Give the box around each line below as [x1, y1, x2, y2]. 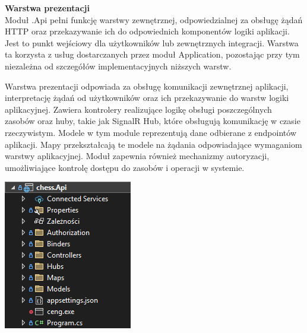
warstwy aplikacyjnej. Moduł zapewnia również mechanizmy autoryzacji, [5, 150, 270, 162]
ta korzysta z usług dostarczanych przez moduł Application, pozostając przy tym [5, 48, 300, 61]
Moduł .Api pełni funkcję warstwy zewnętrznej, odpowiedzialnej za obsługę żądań [5, 13, 303, 26]
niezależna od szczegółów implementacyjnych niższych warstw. [5, 59, 232, 72]
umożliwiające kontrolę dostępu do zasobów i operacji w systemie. [5, 161, 245, 173]
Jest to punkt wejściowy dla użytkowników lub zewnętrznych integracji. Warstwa [5, 36, 299, 49]
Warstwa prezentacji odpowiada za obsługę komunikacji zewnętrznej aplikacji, [5, 80, 289, 92]
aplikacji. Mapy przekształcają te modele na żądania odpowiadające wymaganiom [5, 138, 302, 150]
